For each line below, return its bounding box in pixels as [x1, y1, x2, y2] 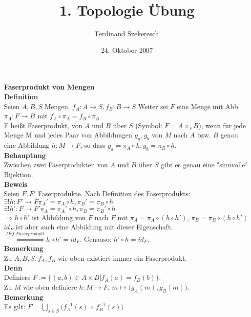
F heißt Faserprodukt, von [4, 120, 83, 130]
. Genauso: [80, 233, 112, 244]
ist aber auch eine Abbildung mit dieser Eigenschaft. [15, 222, 173, 232]
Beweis [4, 179, 28, 189]
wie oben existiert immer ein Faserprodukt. [58, 252, 187, 263]
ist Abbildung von [32, 212, 86, 222]
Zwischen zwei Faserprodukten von [4, 159, 108, 170]
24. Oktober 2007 [101, 45, 153, 55]
